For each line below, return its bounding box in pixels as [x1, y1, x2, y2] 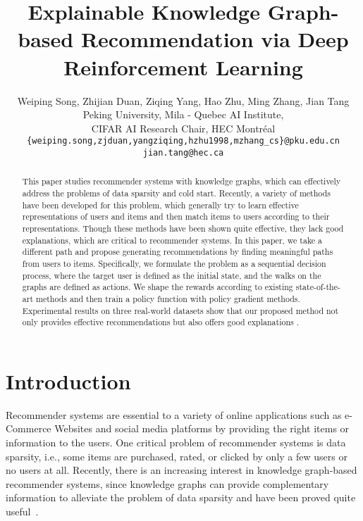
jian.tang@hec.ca [142, 147, 224, 158]
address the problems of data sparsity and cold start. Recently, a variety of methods [22, 187, 331, 199]
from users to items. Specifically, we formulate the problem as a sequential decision [22, 257, 326, 269]
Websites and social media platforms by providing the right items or [54, 421, 350, 436]
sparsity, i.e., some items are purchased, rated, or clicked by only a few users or [6, 448, 347, 463]
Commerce [6, 421, 51, 436]
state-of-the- [295, 281, 340, 293]
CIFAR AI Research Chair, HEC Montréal [91, 120, 276, 135]
